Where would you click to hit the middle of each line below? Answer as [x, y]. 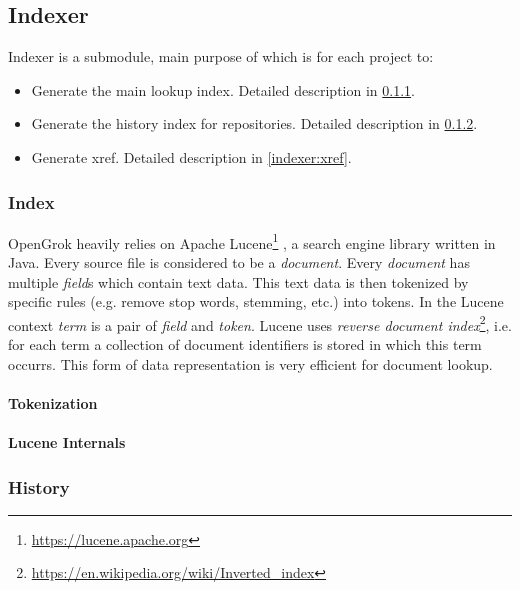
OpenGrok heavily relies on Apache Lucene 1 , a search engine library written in [252, 241]
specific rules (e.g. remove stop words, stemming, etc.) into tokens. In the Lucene [256, 301]
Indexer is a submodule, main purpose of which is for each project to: [221, 56]
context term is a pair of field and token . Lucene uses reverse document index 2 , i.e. [260, 323]
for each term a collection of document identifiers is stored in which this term [245, 344]
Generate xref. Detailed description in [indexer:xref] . [191, 156]
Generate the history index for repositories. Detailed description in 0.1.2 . [254, 123]
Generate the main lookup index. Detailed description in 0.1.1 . [223, 89]
